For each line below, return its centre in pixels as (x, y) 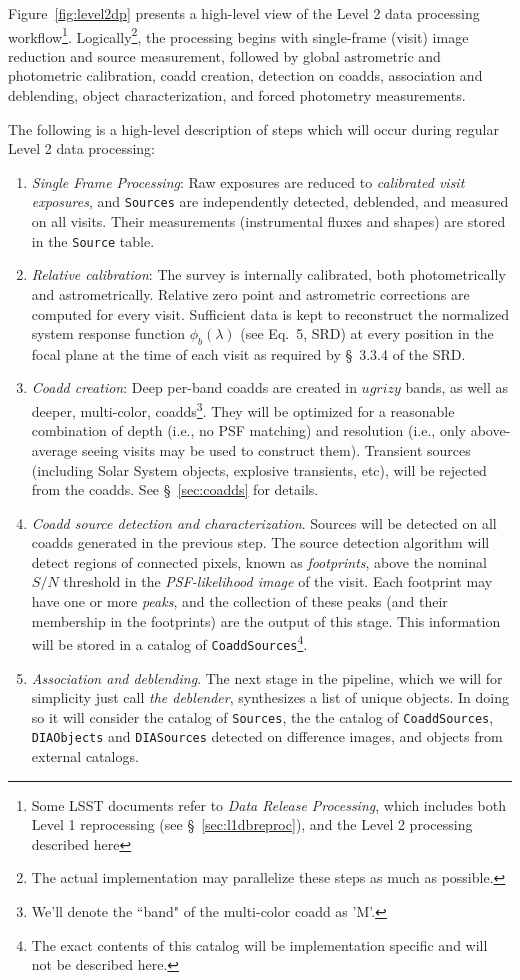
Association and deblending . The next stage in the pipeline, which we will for (267, 677)
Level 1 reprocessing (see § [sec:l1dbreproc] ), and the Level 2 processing (252, 824)
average (54, 449)
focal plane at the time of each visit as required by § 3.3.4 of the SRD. (248, 353)
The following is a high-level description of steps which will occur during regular (253, 128)
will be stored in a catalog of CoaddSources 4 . (169, 642)
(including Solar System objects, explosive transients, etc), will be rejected (259, 469)
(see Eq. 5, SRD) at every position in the (367, 333)
